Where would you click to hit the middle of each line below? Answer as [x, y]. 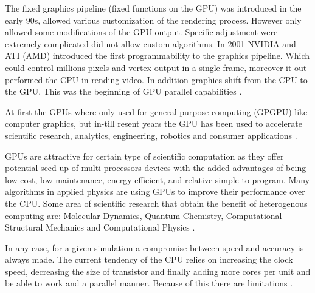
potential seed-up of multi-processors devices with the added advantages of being [156, 168]
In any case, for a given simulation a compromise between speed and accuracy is [154, 247]
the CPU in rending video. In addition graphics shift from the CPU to [176, 79]
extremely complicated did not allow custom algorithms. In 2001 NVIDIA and [151, 43]
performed [24, 79]
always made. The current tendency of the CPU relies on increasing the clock [149, 259]
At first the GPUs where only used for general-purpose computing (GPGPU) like [156, 111]
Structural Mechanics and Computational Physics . [100, 227]
